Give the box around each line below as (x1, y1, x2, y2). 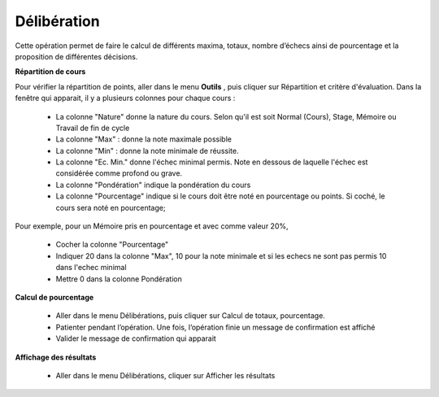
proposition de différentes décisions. (15, 51, 138, 61)
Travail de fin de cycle (55, 123, 130, 133)
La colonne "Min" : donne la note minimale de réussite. (55, 146, 239, 155)
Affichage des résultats (15, 352, 97, 362)
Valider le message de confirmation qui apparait (55, 334, 217, 343)
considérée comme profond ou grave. (55, 168, 183, 178)
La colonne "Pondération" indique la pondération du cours (55, 180, 251, 190)
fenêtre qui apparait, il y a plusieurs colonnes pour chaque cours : (15, 94, 236, 103)
